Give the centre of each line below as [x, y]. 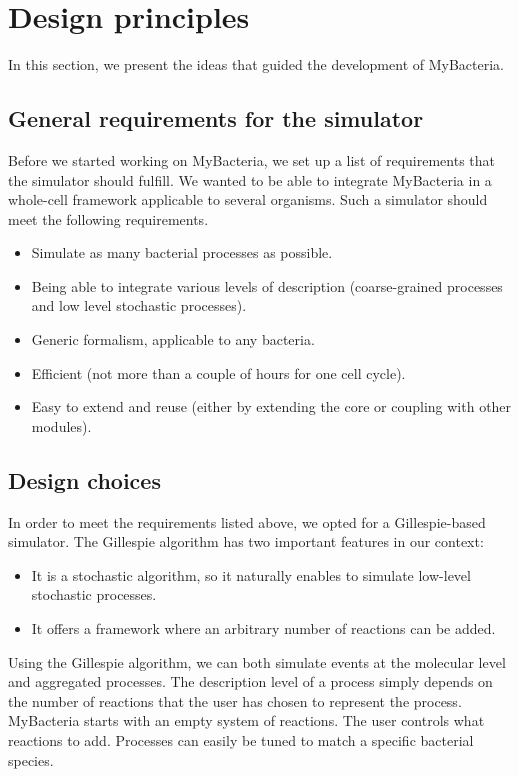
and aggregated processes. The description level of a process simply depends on [250, 681]
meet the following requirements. [108, 218]
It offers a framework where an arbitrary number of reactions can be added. [263, 628]
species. [31, 759]
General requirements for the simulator [216, 118]
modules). [61, 425]
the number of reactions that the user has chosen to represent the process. [235, 700]
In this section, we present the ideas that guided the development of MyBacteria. [256, 64]
